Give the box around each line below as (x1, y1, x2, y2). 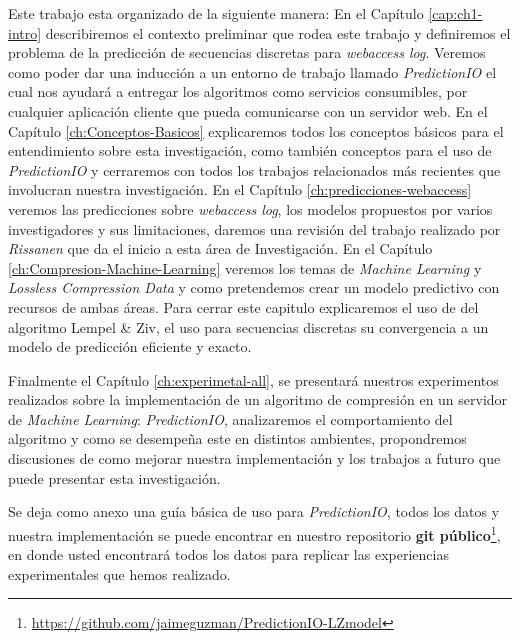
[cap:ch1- (428, 3, 483, 23)
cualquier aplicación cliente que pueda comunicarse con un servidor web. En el (8, 100, 488, 121)
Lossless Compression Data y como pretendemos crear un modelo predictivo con (8, 277, 500, 298)
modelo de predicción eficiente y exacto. (8, 336, 252, 357)
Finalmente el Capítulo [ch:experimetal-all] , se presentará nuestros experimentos (8, 369, 499, 390)
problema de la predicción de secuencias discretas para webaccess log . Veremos (8, 42, 486, 63)
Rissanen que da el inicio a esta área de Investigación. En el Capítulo (8, 238, 433, 259)
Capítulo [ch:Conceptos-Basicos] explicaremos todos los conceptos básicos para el (8, 120, 504, 141)
